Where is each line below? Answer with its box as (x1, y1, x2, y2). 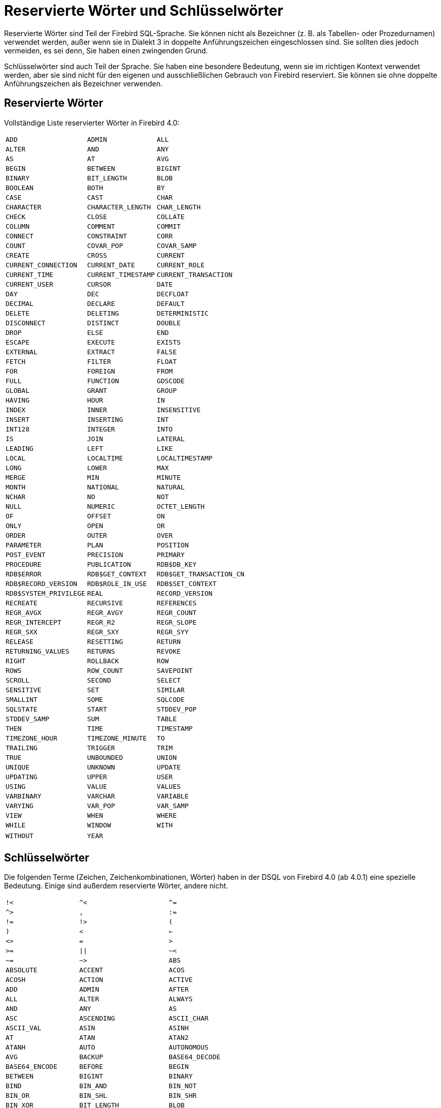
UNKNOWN (87, 763, 115, 771)
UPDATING (6, 773, 38, 781)
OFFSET (87, 512, 111, 520)
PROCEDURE (6, 560, 42, 568)
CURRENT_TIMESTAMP (87, 270, 155, 279)
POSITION (156, 541, 189, 549)
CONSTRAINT (87, 232, 127, 240)
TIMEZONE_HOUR (6, 734, 57, 742)
